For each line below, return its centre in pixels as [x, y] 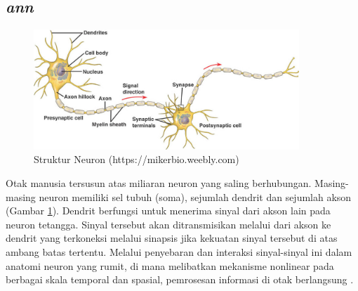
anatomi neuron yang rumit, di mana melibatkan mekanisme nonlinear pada [170, 265]
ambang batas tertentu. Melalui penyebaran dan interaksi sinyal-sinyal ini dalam [179, 252]
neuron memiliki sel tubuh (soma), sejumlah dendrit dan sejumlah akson [195, 196]
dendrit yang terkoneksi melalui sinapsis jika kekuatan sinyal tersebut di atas [172, 238]
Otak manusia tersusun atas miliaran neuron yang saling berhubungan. [159, 183]
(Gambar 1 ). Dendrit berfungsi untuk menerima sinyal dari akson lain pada [168, 211]
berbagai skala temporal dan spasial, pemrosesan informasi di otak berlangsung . [180, 279]
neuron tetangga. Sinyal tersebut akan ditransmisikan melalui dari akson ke [168, 224]
